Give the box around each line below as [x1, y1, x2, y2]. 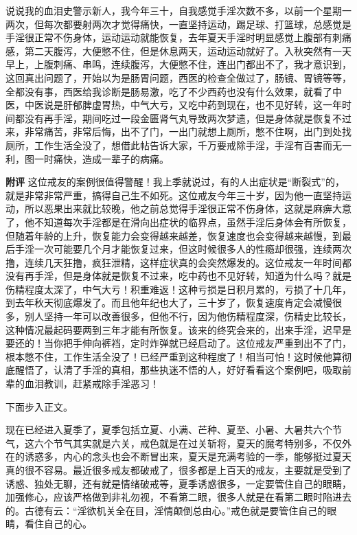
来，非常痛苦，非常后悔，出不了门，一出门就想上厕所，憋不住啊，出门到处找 [5, 124, 352, 139]
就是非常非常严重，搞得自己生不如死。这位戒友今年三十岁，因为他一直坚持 [5, 187, 342, 202]
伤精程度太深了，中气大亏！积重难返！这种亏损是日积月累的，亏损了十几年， [5, 282, 352, 296]
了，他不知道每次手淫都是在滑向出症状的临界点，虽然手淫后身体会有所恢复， [5, 214, 352, 229]
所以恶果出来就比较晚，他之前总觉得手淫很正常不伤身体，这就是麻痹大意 [24, 201, 352, 216]
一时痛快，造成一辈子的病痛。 [34, 151, 169, 166]
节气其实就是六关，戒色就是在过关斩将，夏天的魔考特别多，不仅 [53, 435, 342, 450]
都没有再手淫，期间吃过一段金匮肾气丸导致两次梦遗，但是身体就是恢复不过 [14, 111, 352, 125]
